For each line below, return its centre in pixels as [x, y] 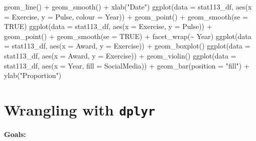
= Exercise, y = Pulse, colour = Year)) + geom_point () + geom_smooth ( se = [126, 16]
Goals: [15, 134]
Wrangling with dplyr [80, 109]
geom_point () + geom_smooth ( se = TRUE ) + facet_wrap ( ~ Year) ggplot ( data [128, 36]
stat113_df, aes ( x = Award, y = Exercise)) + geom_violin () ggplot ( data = [120, 55]
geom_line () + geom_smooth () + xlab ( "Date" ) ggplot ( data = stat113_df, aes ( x [128, 6]
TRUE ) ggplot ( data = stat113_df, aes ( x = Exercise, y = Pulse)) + [108, 26]
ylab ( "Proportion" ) [33, 75]
